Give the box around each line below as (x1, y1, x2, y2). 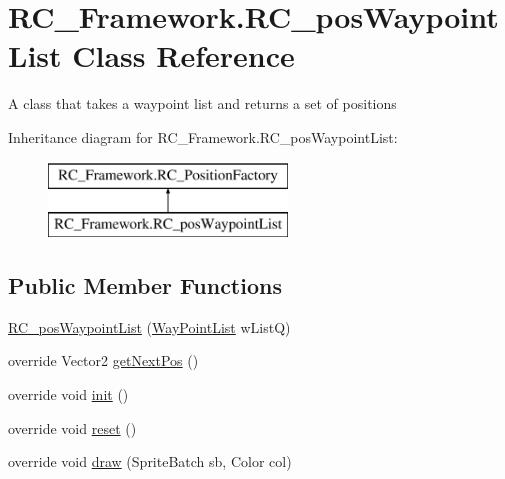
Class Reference (72, 35, 295, 76)
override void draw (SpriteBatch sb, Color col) (8, 451, 292, 472)
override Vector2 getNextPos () (8, 350, 199, 371)
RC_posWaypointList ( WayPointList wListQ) (8, 316, 291, 337)
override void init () (8, 384, 129, 405)
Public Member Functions (8, 270, 282, 301)
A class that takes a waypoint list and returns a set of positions (8, 93, 397, 114)
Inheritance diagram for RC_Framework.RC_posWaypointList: (8, 126, 398, 147)
